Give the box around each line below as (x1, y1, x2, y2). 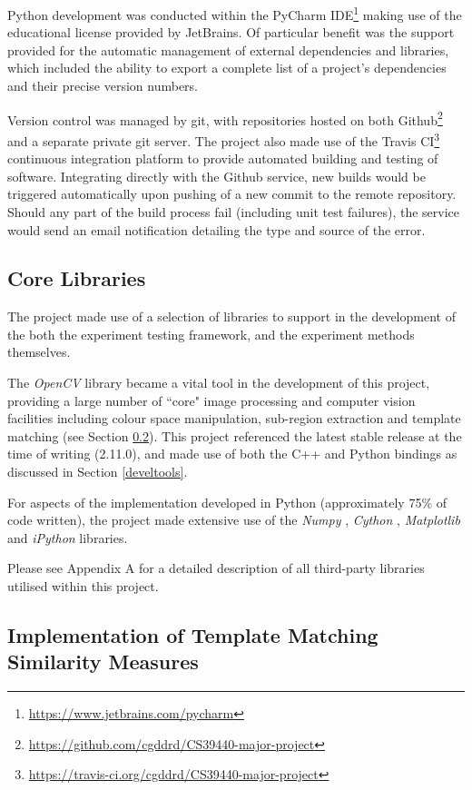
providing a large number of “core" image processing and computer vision (7, 390, 416, 410)
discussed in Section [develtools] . (7, 462, 188, 481)
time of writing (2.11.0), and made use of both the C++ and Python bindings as (7, 444, 457, 463)
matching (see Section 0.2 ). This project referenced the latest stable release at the (7, 426, 462, 445)
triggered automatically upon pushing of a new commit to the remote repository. (7, 184, 457, 203)
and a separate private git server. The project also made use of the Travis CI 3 (7, 128, 440, 150)
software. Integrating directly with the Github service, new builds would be (7, 166, 426, 185)
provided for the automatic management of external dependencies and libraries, (7, 40, 449, 59)
